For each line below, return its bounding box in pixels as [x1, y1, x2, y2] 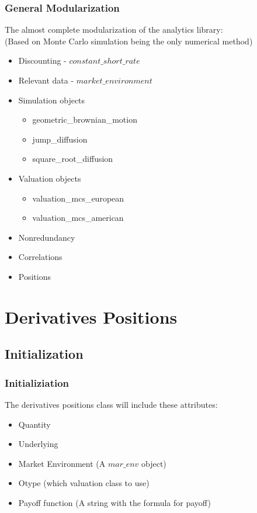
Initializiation [5, 375, 70, 390]
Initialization [5, 345, 84, 363]
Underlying [18, 438, 58, 450]
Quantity [18, 418, 51, 430]
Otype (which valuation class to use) [18, 477, 150, 489]
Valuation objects [18, 172, 81, 184]
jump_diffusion [32, 133, 88, 145]
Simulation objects [18, 93, 85, 106]
